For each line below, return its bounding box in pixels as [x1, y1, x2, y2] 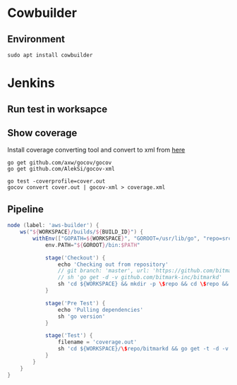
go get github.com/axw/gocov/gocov [7, 159, 112, 166]
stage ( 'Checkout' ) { [44, 254, 106, 262]
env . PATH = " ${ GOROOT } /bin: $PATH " [44, 241, 140, 248]
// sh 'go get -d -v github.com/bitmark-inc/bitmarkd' [57, 274, 222, 281]
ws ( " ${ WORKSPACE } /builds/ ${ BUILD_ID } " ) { [20, 228, 143, 236]
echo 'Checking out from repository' [57, 261, 169, 268]
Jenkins [7, 75, 55, 91]
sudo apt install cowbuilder [7, 51, 93, 59]
